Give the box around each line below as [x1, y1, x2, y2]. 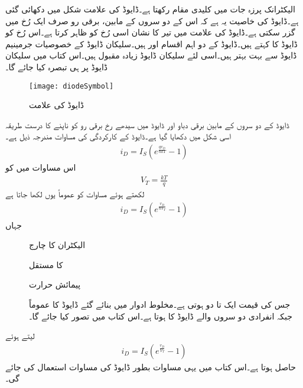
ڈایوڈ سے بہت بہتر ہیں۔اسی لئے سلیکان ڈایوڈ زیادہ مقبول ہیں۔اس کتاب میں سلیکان [5, 49, 297, 61]
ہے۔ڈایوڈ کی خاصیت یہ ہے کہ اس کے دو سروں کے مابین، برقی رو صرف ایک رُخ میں [5, 14, 299, 27]
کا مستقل [29, 258, 63, 270]
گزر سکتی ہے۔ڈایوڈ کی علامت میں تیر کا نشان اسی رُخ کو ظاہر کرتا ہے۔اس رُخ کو [5, 26, 295, 38]
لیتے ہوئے [5, 330, 35, 342]
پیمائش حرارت [29, 278, 81, 291]
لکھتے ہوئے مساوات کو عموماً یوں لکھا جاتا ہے [5, 188, 145, 200]
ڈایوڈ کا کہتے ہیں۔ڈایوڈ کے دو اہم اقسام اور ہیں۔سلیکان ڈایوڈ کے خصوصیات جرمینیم [5, 37, 298, 50]
